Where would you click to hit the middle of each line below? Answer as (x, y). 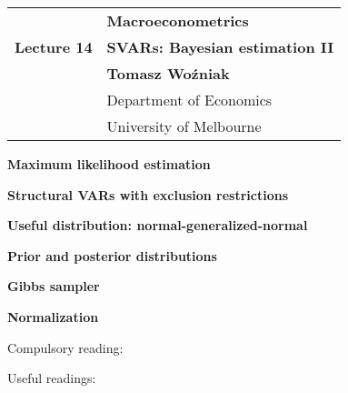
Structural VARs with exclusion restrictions (148, 194)
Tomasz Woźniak (168, 73)
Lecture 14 (54, 47)
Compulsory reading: (65, 347)
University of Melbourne (184, 126)
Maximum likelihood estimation (109, 164)
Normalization (53, 316)
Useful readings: (52, 378)
